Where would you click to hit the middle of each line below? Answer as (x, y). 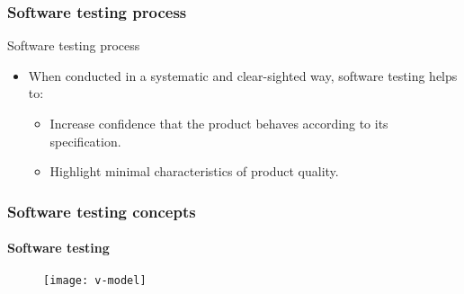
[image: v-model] (95, 281)
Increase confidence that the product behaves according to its (219, 123)
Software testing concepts (102, 211)
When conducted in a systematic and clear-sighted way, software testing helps (243, 75)
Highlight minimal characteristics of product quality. (194, 171)
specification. (85, 141)
